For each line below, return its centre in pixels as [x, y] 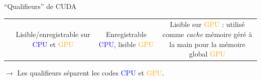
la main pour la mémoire [207, 44]
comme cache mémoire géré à [207, 34]
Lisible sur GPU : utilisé [207, 24]
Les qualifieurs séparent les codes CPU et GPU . [91, 73]
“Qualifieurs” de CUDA [40, 6]
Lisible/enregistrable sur [53, 34]
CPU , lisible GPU [126, 44]
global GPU [207, 54]
